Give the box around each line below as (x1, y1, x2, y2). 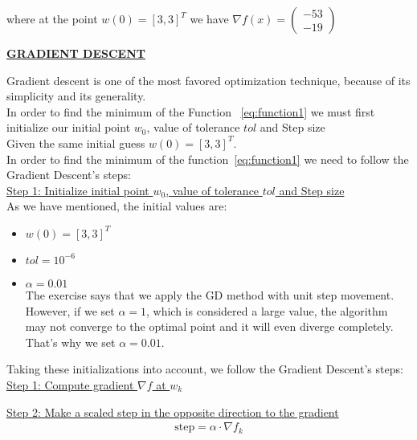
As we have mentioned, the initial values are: (6, 198, 227, 214)
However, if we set (25, 302, 115, 319)
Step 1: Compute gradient (6, 376, 134, 393)
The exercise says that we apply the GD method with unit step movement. (25, 286, 395, 303)
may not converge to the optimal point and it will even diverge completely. (25, 318, 394, 335)
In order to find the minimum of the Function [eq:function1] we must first (6, 103, 375, 120)
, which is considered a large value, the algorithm (146, 302, 388, 319)
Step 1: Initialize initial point (6, 181, 149, 198)
